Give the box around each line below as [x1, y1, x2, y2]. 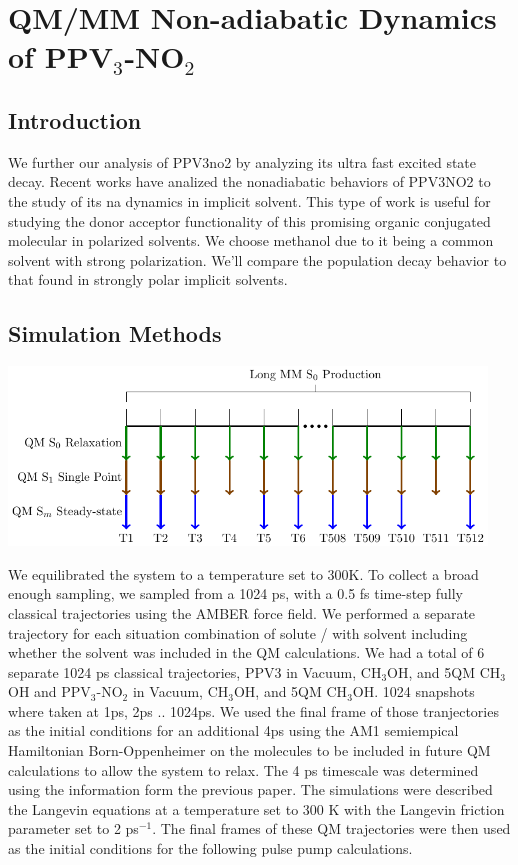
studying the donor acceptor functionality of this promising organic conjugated [8, 210, 491, 231]
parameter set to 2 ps [8, 818, 139, 839]
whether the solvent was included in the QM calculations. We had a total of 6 [8, 642, 485, 663]
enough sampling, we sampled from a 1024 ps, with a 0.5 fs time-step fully [8, 583, 464, 604]
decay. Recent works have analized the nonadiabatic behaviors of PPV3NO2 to [8, 171, 491, 192]
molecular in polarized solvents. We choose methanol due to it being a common [8, 230, 494, 251]
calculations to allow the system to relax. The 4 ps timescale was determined [8, 759, 479, 780]
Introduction [8, 104, 142, 135]
